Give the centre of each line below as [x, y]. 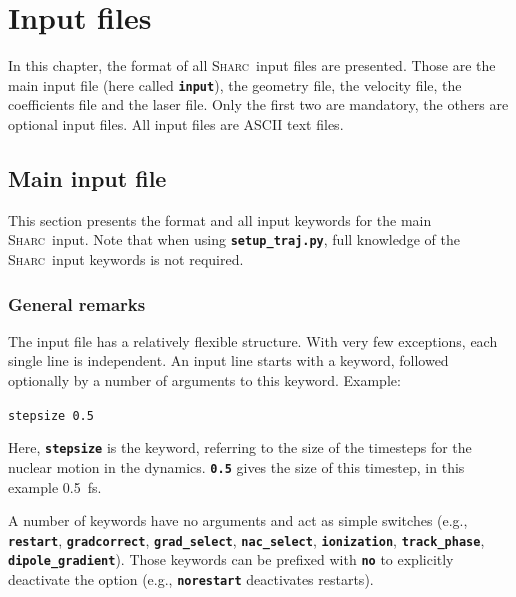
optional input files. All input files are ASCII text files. [176, 123]
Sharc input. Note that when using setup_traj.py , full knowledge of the [234, 239]
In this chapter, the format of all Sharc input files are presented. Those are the [252, 65]
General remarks [77, 303]
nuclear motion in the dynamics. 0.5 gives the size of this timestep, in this [236, 466]
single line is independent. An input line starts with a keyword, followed [228, 360]
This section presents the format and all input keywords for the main [220, 219]
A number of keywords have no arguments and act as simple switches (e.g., [238, 520]
